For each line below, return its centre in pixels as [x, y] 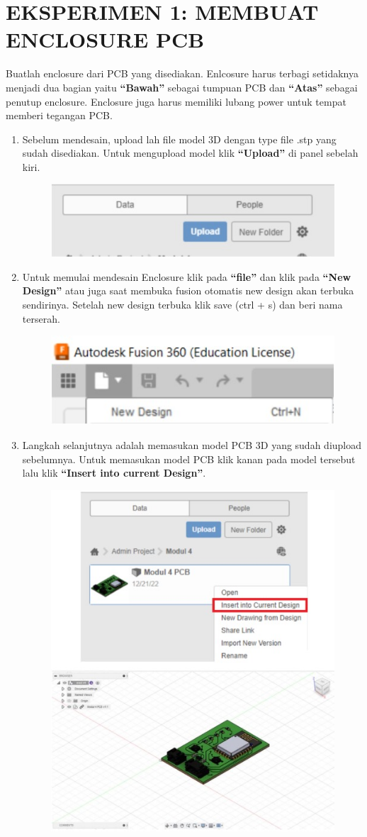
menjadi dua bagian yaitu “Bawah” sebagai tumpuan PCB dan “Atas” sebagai [182, 87]
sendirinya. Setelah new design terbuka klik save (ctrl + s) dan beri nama [182, 305]
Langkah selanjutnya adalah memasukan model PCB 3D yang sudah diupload [192, 444]
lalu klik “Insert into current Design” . [114, 473]
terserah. [41, 318]
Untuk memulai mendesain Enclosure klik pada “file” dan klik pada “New [187, 276]
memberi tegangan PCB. [59, 115]
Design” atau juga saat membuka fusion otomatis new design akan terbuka [188, 290]
